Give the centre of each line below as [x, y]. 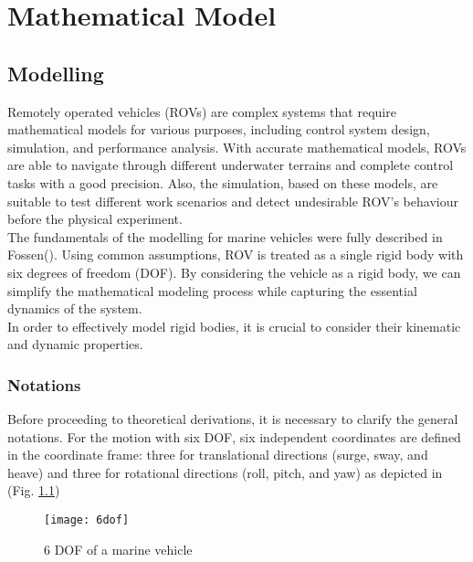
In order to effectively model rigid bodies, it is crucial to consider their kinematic [234, 326]
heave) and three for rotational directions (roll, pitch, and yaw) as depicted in [225, 472]
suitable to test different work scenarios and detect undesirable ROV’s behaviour [233, 201]
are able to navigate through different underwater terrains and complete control [231, 165]
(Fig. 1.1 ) [34, 490]
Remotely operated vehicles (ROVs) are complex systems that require [202, 111]
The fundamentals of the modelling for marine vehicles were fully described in [225, 236]
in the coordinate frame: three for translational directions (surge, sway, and [218, 455]
